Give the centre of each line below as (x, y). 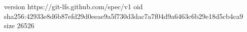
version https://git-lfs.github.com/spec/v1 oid (73, 6)
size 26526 (19, 25)
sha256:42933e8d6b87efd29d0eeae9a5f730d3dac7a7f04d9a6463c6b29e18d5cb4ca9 (124, 16)
